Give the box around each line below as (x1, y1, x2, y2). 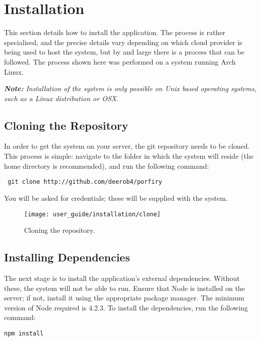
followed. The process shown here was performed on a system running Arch (4, 56, 236, 67)
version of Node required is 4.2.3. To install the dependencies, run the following (4, 302, 248, 312)
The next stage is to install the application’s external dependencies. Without (4, 272, 240, 283)
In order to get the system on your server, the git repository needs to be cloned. (4, 141, 250, 151)
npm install (4, 329, 44, 337)
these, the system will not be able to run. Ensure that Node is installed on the (4, 282, 245, 293)
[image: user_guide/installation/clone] (24, 210, 161, 218)
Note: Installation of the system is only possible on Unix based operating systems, (4, 83, 256, 94)
